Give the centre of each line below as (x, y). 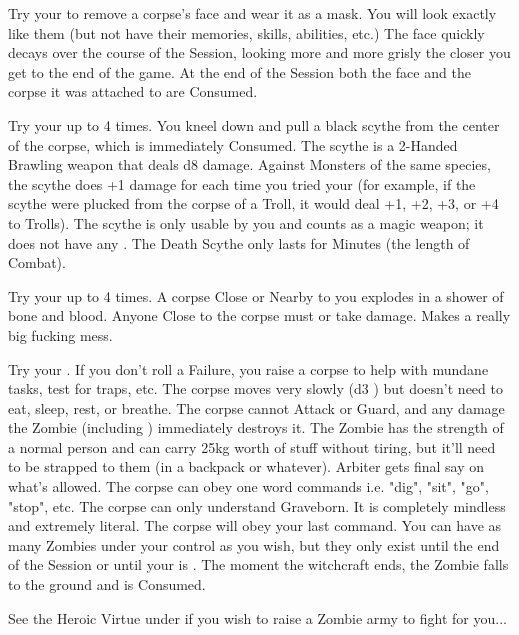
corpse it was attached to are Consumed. (133, 91)
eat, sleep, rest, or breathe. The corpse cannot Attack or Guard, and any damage (256, 407)
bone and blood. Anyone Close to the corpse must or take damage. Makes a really (259, 315)
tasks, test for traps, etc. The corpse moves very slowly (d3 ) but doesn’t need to (255, 388)
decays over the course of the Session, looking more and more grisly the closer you (259, 52)
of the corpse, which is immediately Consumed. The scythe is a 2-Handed (233, 144)
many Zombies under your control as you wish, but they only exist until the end (254, 544)
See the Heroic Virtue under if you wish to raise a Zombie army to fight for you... (257, 617)
